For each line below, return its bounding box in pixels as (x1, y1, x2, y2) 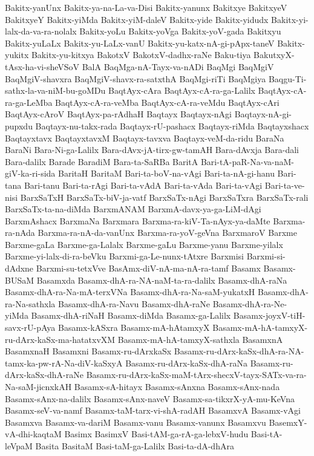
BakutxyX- (253, 48, 295, 61)
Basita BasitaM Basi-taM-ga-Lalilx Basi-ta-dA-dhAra (35, 439, 234, 452)
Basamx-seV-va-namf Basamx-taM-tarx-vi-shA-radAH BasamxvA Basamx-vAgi (5, 404, 301, 417)
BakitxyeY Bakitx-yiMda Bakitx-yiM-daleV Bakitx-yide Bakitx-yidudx (5, 13, 269, 25)
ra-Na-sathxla (5, 297, 56, 310)
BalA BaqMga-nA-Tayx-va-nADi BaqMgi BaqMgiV (82, 60, 274, 73)
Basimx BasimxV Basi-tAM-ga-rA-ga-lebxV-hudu (64, 428, 249, 440)
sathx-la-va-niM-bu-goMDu (5, 84, 106, 97)
